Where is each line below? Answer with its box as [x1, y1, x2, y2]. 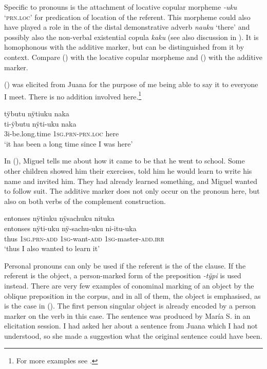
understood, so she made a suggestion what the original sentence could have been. [4, 330, 262, 341]
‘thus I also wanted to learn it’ [4, 243, 100, 254]
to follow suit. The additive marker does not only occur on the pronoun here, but [4, 186, 260, 196]
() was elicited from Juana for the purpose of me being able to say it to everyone [4, 79, 258, 90]
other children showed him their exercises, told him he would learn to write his [4, 165, 252, 176]
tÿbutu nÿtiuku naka [4, 108, 69, 118]
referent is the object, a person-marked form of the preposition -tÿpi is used [4, 270, 241, 281]
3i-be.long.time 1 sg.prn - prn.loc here [4, 128, 119, 139]
